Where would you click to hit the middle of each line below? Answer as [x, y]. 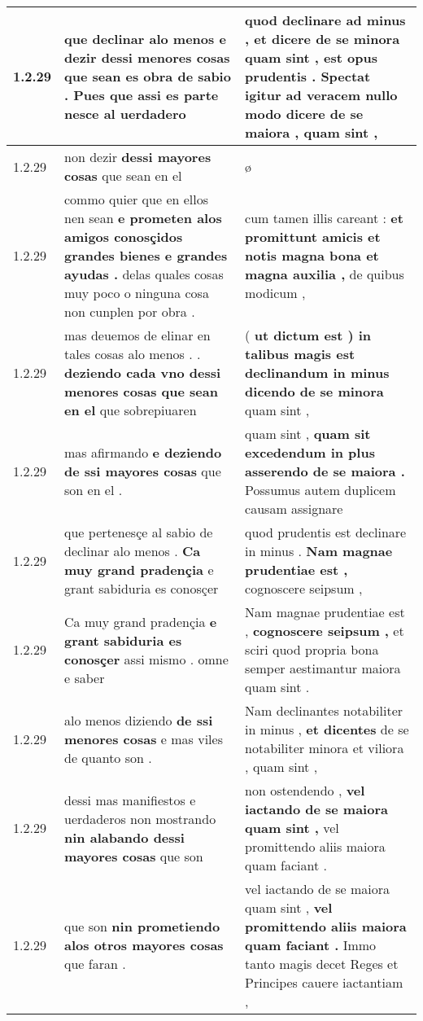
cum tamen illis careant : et [324, 218]
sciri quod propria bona [312, 649]
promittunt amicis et [313, 237]
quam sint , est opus [311, 57]
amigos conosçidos [124, 237]
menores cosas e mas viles [144, 738]
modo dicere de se [304, 114]
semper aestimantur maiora [323, 668]
